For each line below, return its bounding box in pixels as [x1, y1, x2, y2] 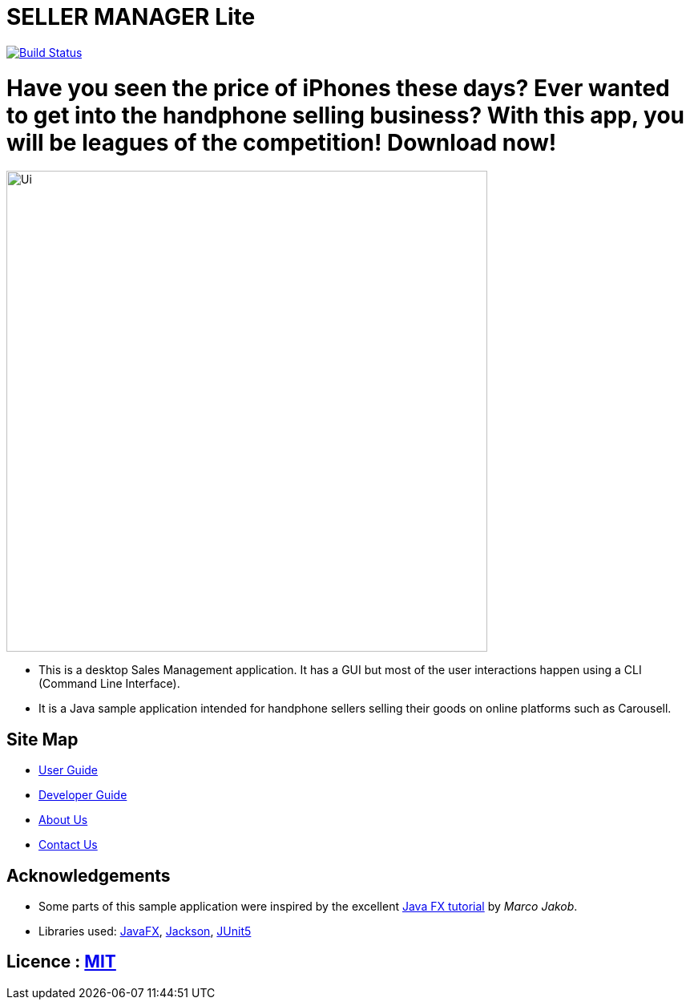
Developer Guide [38, 788, 127, 802]
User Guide [38, 763, 99, 778]
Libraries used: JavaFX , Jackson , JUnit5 [38, 923, 252, 938]
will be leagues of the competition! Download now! [6, 128, 557, 156]
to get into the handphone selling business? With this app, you [6, 101, 684, 129]
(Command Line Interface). [38, 677, 180, 691]
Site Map [6, 729, 79, 749]
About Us [38, 813, 88, 827]
